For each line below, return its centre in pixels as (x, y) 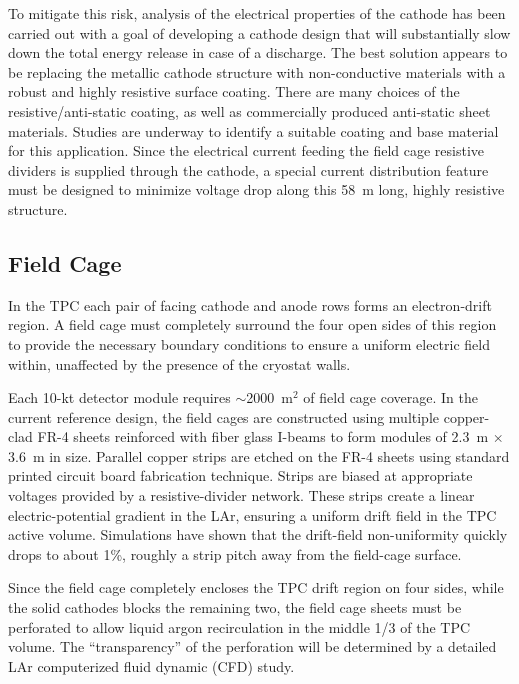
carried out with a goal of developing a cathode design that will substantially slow (259, 32)
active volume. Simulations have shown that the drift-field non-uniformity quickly (258, 534)
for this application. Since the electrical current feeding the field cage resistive (246, 150)
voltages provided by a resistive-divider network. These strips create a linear (241, 495)
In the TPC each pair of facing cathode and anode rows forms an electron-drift (250, 304)
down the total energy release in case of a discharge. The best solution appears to (258, 52)
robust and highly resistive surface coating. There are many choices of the (234, 91)
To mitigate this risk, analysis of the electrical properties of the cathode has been (257, 13)
